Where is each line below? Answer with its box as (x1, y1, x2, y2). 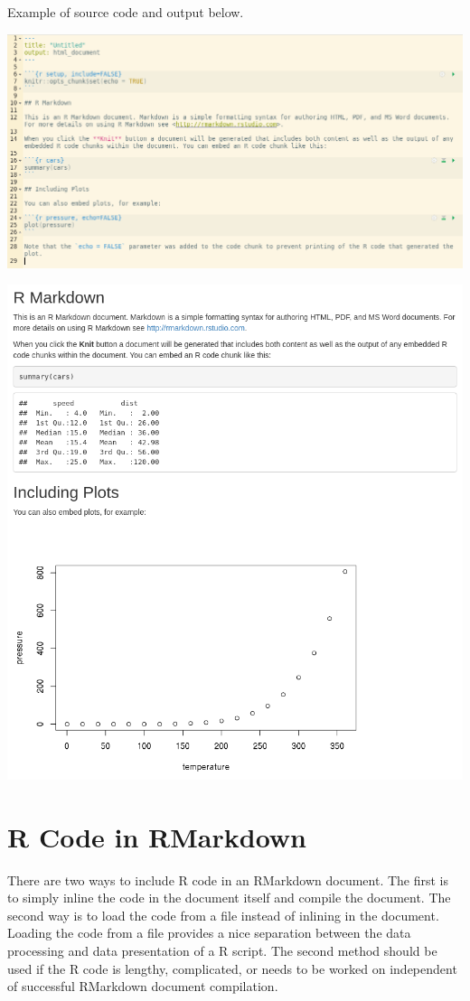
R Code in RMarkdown (7, 818, 306, 855)
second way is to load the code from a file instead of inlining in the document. (7, 905, 439, 924)
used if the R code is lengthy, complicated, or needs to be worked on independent (7, 959, 457, 978)
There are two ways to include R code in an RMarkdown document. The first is (7, 870, 449, 889)
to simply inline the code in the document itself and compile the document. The (7, 888, 451, 907)
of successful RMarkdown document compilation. (7, 977, 278, 996)
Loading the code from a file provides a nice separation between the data (7, 923, 411, 942)
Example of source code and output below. (7, 3, 244, 21)
